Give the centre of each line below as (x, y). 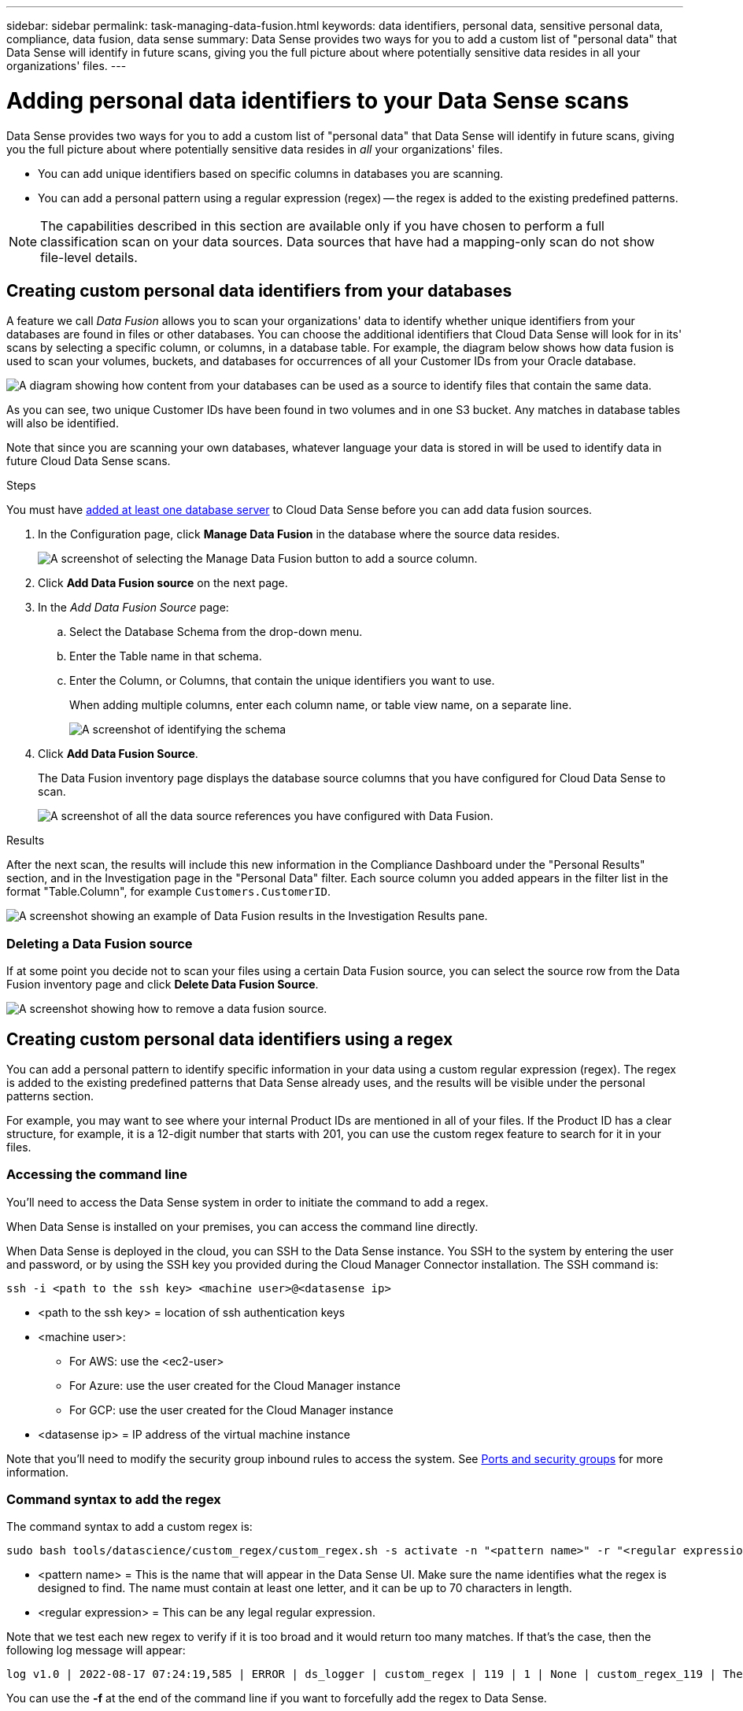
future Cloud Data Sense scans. (89, 461)
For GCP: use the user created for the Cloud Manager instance (231, 1410)
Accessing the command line (97, 1175)
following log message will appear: (96, 1650)
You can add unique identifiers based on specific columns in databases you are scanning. (271, 173)
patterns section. (50, 1096)
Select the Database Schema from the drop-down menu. (216, 632)
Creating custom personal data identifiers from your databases (259, 290)
